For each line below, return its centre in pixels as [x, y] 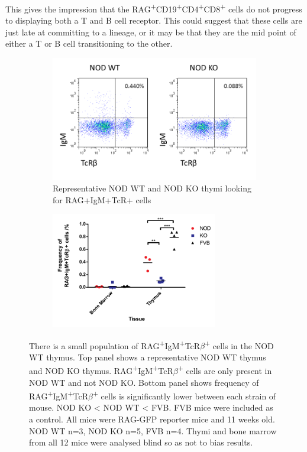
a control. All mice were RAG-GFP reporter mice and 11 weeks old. [152, 419]
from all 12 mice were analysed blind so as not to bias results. [141, 442]
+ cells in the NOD [239, 344]
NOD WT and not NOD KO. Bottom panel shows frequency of [144, 382]
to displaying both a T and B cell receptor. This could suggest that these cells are [154, 20]
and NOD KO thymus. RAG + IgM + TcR [101, 370]
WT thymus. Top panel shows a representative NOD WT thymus [148, 357]
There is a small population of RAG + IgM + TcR [115, 344]
